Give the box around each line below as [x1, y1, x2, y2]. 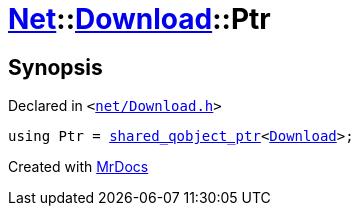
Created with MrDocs [8, 158, 149, 176]
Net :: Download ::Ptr [8, 2, 271, 36]
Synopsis [8, 54, 103, 80]
